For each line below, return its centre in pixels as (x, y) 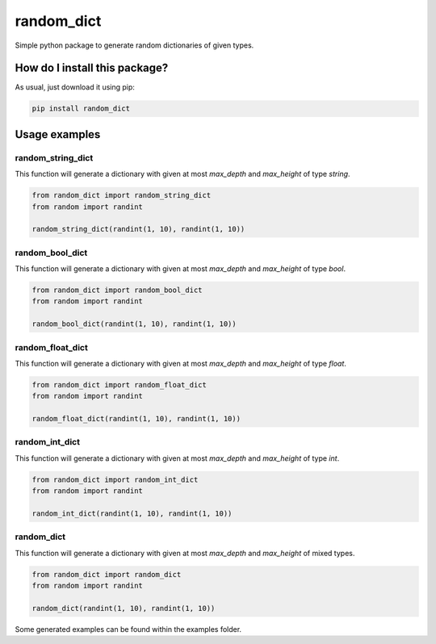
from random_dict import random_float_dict (119, 385)
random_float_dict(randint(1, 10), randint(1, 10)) (136, 419)
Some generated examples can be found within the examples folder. (128, 629)
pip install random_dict (81, 109)
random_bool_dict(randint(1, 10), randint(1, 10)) (134, 324)
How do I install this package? (92, 68)
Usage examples (58, 134)
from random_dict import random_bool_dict (117, 290)
